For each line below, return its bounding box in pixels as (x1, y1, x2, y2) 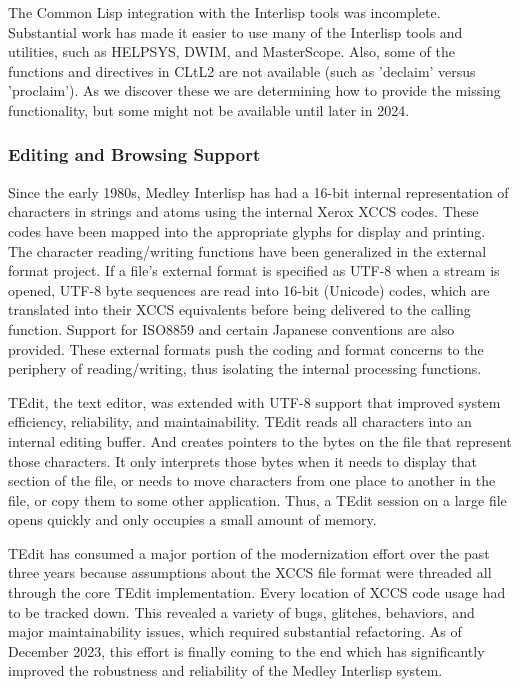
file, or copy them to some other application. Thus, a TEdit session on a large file (8, 489, 507, 510)
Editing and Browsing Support (8, 142, 261, 167)
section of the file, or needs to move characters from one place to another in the (8, 470, 496, 491)
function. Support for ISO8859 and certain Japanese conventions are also (8, 318, 455, 339)
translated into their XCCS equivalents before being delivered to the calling (8, 299, 471, 320)
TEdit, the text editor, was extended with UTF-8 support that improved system (8, 391, 501, 412)
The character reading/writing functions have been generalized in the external (8, 240, 487, 261)
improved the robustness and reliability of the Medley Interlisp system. (8, 660, 443, 681)
